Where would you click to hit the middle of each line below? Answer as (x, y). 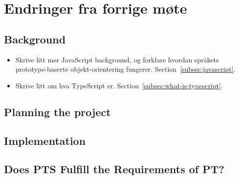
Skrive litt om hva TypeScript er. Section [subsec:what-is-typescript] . (119, 85)
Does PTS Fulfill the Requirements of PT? (114, 169)
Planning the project (57, 111)
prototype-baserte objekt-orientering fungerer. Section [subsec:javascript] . (125, 69)
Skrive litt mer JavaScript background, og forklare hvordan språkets (117, 59)
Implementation (45, 140)
